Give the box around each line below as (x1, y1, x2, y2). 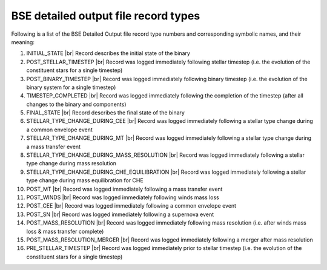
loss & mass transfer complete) (26, 228, 104, 235)
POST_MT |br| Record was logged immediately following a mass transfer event (26, 185, 223, 193)
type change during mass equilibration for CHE (26, 177, 144, 184)
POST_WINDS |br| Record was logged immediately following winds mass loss (26, 194, 219, 201)
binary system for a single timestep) (26, 84, 116, 91)
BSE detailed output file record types (11, 9, 200, 22)
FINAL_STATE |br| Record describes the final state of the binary (26, 109, 185, 116)
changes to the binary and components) (26, 100, 127, 108)
